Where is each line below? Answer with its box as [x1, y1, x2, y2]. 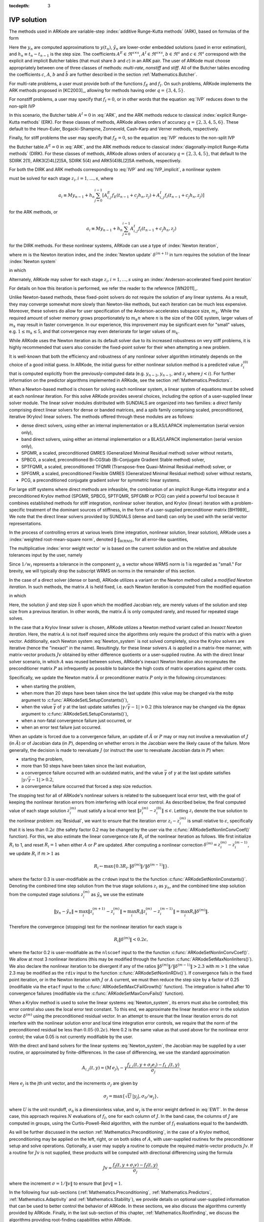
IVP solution [9, 15, 47, 24]
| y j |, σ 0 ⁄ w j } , [132, 1093, 159, 1100]
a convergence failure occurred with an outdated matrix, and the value [21, 770, 163, 776]
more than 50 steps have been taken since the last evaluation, [21, 763, 146, 769]
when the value [21, 704, 52, 710]
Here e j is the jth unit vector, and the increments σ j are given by [9, 1080, 138, 1087]
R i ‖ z [136, 909, 146, 916]
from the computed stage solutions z [9, 891, 84, 897]
